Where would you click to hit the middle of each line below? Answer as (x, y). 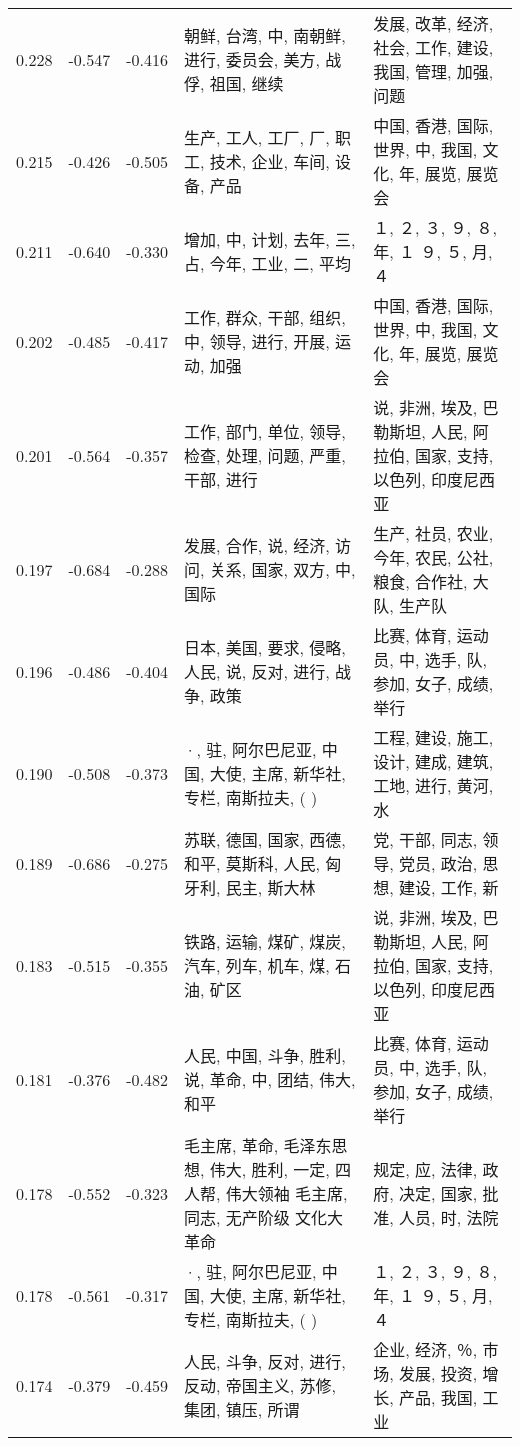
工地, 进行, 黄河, (433, 785)
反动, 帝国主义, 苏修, (260, 1385)
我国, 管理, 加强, (433, 71)
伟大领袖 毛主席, (286, 1193)
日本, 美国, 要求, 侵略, (265, 647)
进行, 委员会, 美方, (252, 59)
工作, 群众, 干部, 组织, (265, 317)
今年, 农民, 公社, (433, 557)
